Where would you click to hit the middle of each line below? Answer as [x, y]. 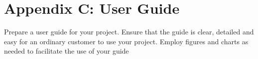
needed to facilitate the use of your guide [66, 51]
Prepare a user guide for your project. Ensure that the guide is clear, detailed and [129, 32]
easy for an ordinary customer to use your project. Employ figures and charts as [126, 41]
